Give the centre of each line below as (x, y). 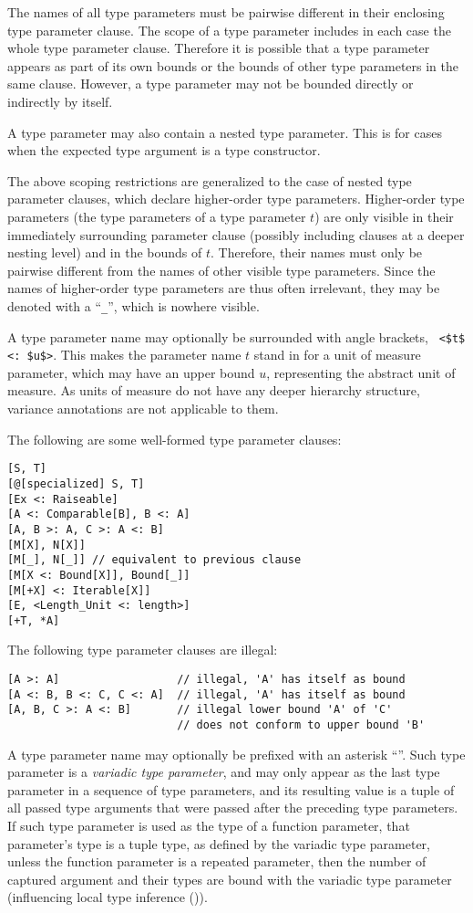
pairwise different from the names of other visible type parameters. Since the (221, 270)
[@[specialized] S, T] (76, 483)
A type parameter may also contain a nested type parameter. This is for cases (225, 132)
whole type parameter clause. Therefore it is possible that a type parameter (219, 48)
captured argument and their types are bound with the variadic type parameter (230, 879)
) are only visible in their (384, 216)
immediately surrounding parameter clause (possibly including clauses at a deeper (236, 234)
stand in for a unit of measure (337, 355)
